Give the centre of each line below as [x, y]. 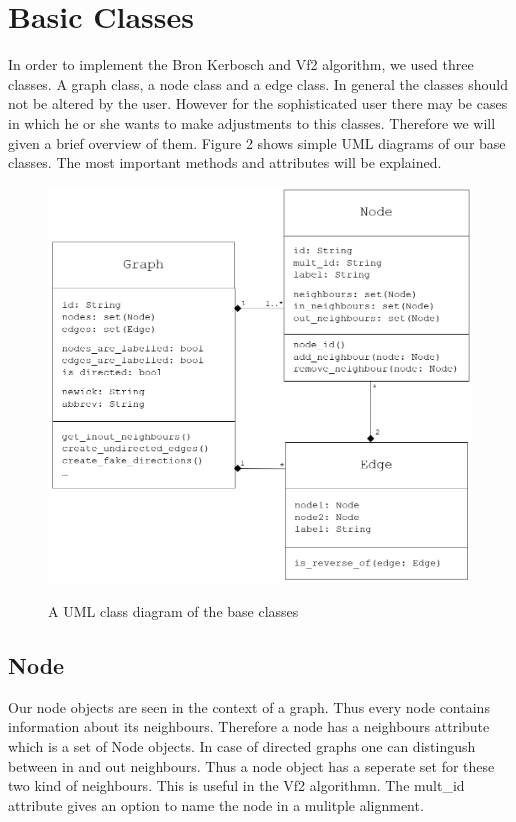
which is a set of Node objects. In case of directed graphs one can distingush [242, 745]
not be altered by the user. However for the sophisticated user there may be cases [258, 103]
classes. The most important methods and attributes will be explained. [225, 162]
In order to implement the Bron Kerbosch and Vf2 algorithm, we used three [241, 64]
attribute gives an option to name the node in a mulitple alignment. [216, 804]
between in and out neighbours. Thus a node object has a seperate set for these [251, 765]
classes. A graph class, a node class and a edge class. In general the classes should [258, 83]
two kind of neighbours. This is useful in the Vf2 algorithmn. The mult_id [236, 785]
